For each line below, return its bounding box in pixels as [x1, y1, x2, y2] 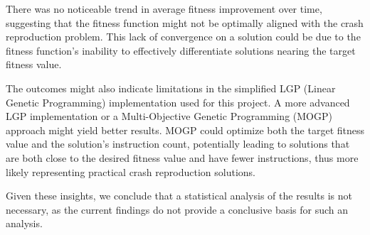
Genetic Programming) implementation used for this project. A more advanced [6, 94, 350, 109]
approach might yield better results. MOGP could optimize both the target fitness [6, 122, 364, 137]
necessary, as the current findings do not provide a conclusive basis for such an [6, 202, 349, 217]
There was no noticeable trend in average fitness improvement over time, [6, 1, 322, 16]
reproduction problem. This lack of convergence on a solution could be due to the [6, 29, 361, 44]
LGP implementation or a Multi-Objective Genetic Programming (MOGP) [6, 109, 332, 124]
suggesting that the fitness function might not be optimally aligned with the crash [6, 15, 364, 30]
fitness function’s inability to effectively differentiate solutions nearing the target [6, 43, 356, 58]
